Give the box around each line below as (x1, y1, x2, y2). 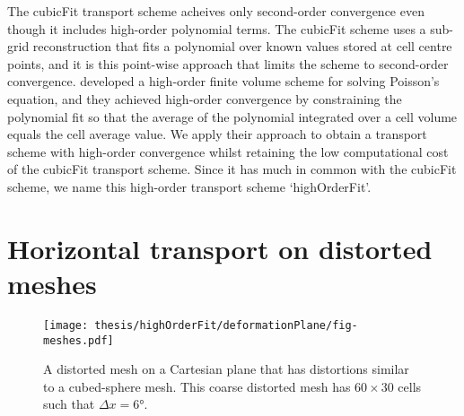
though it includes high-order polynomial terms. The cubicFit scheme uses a (7, 19, 426, 38)
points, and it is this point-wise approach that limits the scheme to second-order (7, 54, 449, 73)
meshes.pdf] (43, 334, 114, 347)
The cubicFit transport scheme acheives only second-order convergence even (7, 2, 425, 20)
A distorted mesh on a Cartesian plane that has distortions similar (43, 360, 409, 378)
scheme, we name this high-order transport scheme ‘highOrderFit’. (7, 177, 372, 195)
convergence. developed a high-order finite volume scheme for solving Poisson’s (7, 72, 440, 91)
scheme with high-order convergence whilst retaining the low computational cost (7, 142, 449, 160)
